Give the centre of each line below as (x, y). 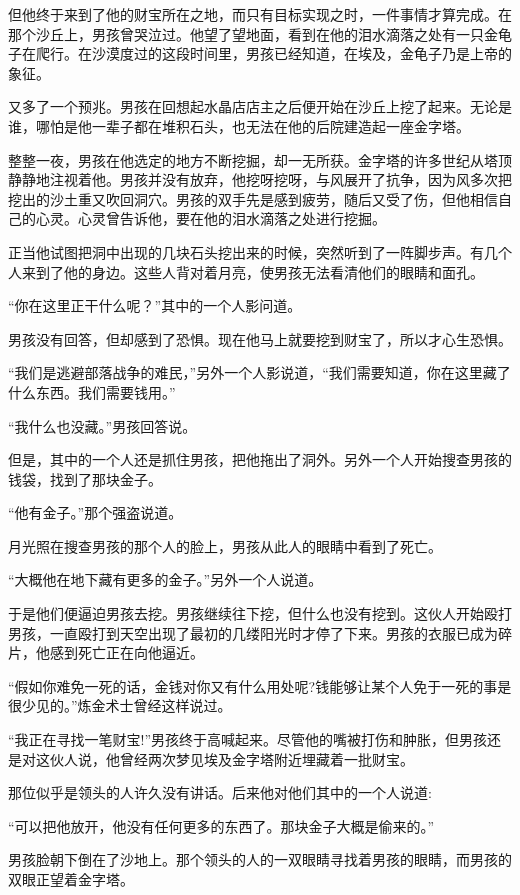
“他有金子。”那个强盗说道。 (95, 512)
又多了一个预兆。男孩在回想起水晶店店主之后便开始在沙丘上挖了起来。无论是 (260, 106)
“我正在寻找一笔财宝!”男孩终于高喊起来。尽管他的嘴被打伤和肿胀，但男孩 (248, 739)
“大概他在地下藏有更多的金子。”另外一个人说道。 (165, 579)
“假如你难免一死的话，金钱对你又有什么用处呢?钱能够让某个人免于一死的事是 (260, 685)
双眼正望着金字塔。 (71, 879)
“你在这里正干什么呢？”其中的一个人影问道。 (155, 305)
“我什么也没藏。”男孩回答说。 (102, 425)
